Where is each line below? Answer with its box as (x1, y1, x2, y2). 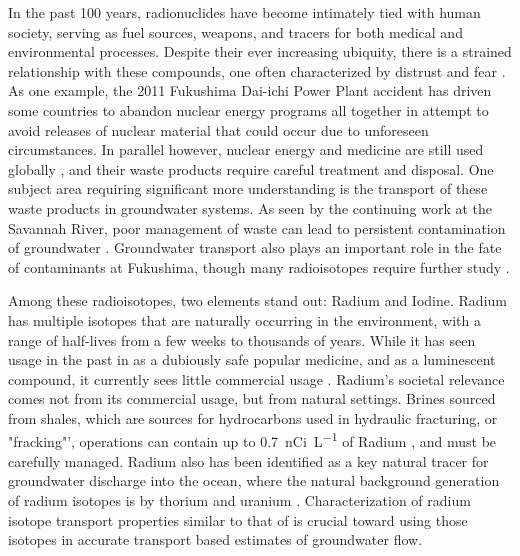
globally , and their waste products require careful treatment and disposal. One (8, 158, 494, 179)
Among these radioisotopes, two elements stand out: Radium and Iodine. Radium (8, 290, 507, 311)
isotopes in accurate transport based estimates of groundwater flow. (8, 529, 423, 550)
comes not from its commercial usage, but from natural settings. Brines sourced (8, 388, 496, 409)
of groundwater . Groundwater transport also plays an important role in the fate (8, 237, 502, 258)
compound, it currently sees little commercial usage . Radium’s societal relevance (8, 368, 505, 389)
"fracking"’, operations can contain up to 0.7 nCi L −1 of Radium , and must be (8, 428, 497, 452)
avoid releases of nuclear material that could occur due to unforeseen (8, 119, 429, 140)
